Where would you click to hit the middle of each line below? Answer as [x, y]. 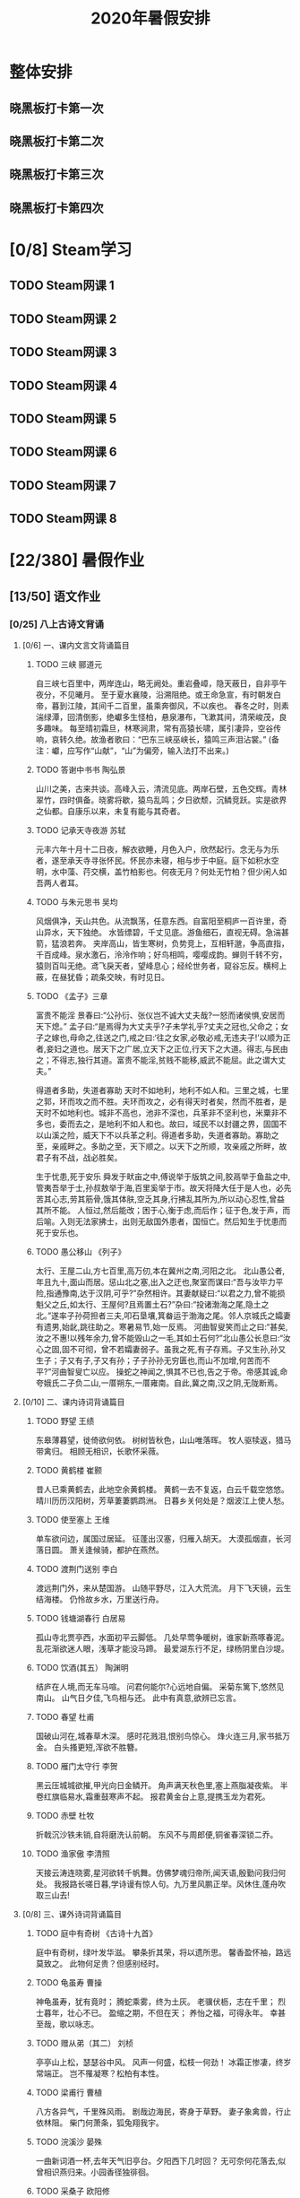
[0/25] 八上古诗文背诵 [57, 624]
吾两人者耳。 [59, 882]
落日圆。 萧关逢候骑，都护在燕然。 [99, 1550]
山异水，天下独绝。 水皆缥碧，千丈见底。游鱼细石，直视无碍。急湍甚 [162, 932]
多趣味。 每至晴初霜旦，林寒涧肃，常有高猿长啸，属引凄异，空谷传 [159, 728]
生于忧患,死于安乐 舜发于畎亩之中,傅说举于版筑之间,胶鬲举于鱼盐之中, [163, 1177]
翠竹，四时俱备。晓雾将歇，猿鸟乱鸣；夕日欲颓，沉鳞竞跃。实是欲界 [161, 800]
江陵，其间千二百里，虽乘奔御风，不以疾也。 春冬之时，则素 [178, 706]
